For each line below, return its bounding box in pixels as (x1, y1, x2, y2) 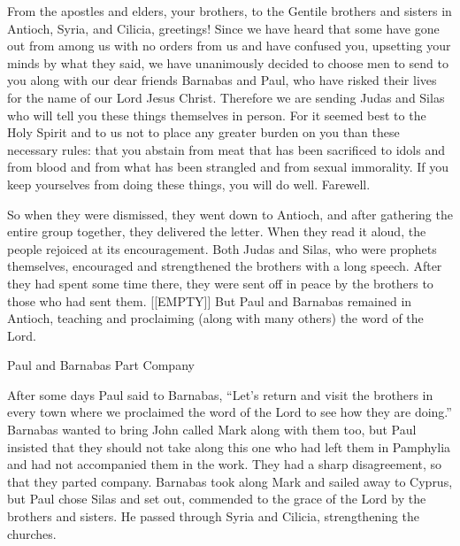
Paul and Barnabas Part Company (7, 356, 195, 374)
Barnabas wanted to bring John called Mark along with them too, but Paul (7, 420, 417, 439)
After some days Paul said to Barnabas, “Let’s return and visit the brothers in (7, 385, 433, 404)
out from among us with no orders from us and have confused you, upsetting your (7, 36, 451, 55)
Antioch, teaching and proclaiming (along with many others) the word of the (7, 309, 424, 327)
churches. (7, 524, 57, 542)
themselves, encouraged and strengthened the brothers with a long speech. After (7, 257, 442, 275)
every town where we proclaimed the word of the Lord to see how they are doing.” (7, 403, 452, 421)
